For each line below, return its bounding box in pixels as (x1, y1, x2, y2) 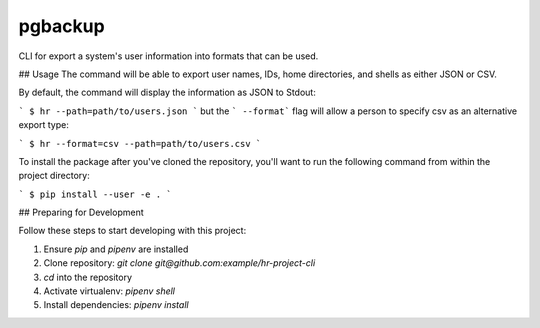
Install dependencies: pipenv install (43, 299, 189, 311)
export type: (18, 119, 69, 131)
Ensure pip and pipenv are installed (43, 243, 189, 255)
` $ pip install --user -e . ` (18, 188, 172, 200)
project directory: (18, 170, 90, 182)
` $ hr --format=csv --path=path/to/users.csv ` (18, 138, 262, 149)
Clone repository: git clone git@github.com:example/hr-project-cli (43, 257, 316, 269)
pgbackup (18, 15, 105, 37)
